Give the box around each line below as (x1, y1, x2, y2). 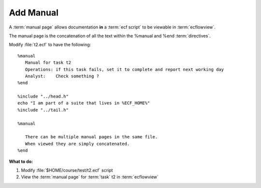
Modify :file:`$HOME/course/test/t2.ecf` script (21, 167, 113, 173)
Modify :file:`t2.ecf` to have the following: (9, 42, 91, 48)
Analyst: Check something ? (25, 73, 99, 79)
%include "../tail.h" (17, 107, 69, 113)
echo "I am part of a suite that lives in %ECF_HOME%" (17, 101, 150, 106)
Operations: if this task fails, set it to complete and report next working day (25, 67, 224, 72)
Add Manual (9, 7, 59, 18)
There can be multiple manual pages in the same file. (25, 134, 158, 140)
